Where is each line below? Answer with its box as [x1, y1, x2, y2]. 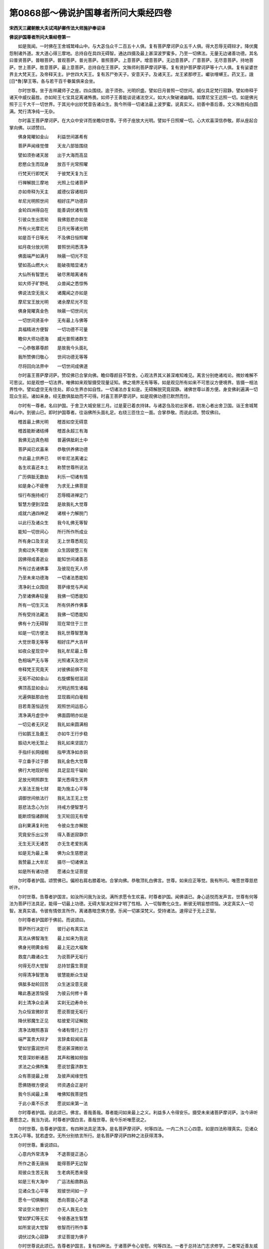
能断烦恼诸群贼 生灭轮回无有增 [17, 813, 88, 819]
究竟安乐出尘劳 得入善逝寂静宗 [17, 832, 88, 838]
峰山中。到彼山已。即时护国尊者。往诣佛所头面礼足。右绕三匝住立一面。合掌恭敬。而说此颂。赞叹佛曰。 [9, 410, 223, 416]
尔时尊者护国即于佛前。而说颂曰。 [17, 917, 88, 923]
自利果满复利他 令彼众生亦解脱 [17, 822, 88, 828]
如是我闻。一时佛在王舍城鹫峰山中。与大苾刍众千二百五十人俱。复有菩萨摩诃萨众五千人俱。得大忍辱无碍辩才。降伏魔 [17, 43, 258, 49]
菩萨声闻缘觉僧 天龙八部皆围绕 [17, 143, 88, 149]
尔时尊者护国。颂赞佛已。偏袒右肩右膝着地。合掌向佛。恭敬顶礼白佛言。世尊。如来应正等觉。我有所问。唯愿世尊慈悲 [17, 877, 258, 884]
